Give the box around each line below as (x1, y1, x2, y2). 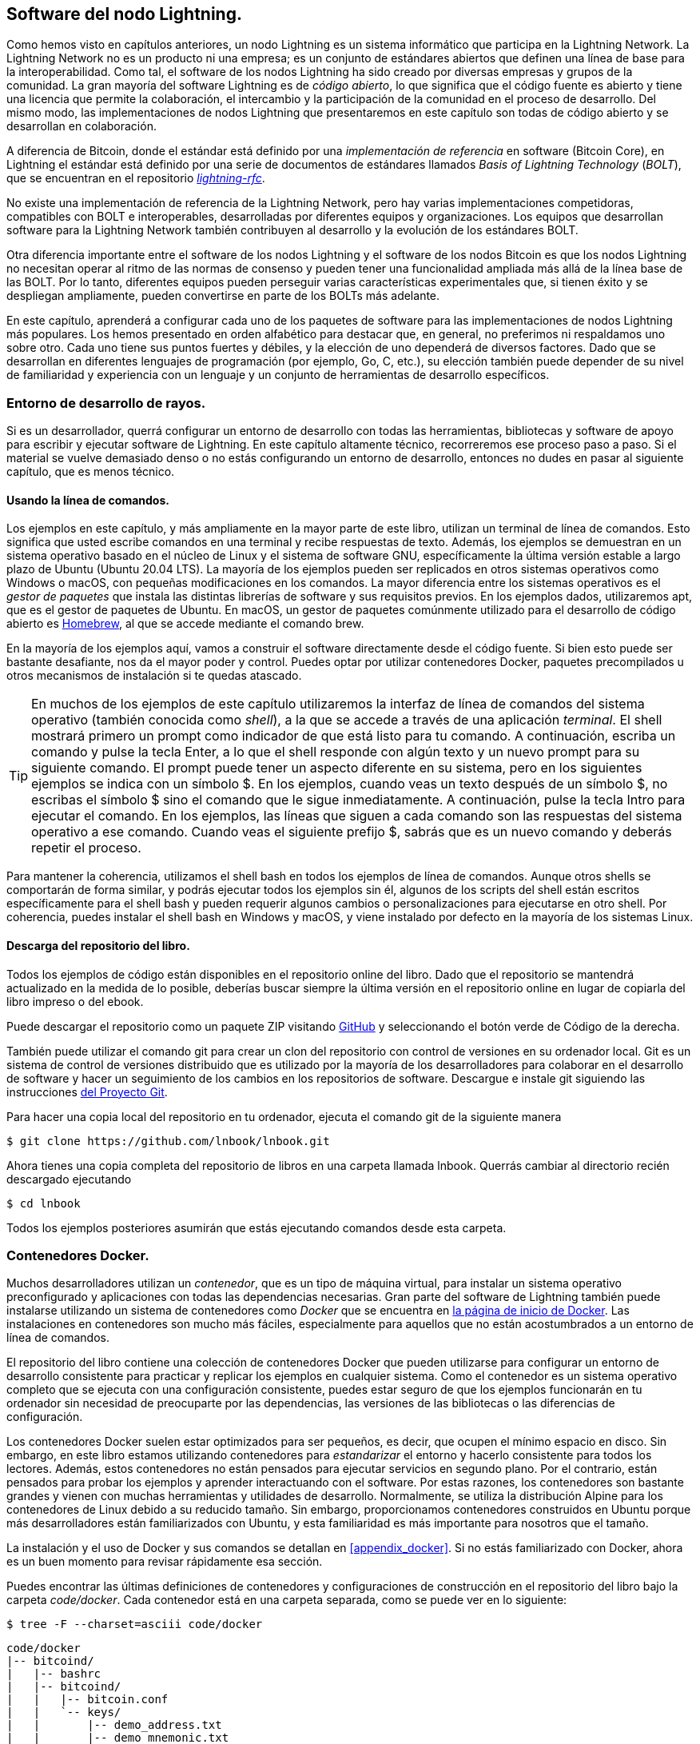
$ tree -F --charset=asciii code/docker (6, 1618, 263, 1631)
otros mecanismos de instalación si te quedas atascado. (6, 668, 302, 683)
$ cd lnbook (6, 1196, 81, 1210)
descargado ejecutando (6, 1171, 132, 1186)
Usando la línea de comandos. (6, 493, 169, 507)
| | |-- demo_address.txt (6, 1718, 222, 1732)
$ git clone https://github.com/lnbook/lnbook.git (6, 1134, 330, 1147)
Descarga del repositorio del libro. (6, 939, 190, 952)
